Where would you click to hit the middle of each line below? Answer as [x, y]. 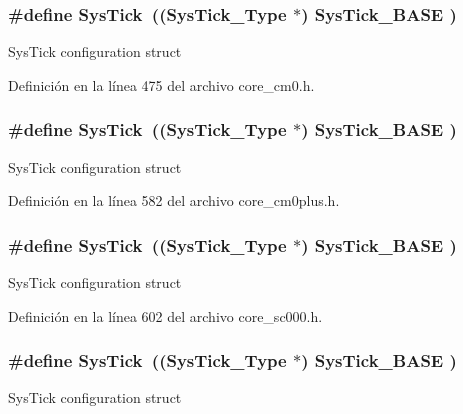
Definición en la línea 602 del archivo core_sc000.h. [165, 315]
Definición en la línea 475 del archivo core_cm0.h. [161, 84]
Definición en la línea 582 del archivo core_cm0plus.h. [174, 200]
